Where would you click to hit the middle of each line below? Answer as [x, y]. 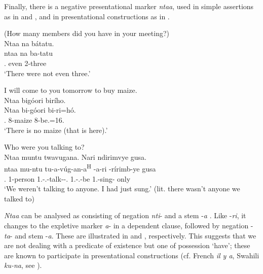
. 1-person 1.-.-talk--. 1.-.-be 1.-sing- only [67, 178]
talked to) [19, 198]
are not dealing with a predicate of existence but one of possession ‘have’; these [127, 245]
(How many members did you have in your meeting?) [87, 33]
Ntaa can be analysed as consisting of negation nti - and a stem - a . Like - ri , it [125, 215]
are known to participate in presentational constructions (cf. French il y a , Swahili [132, 255]
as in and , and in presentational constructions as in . [87, 16]
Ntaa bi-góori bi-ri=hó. [40, 110]
